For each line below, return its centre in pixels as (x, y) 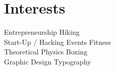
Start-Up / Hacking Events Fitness (57, 42)
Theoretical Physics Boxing (46, 52)
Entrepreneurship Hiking (42, 32)
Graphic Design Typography (47, 61)
